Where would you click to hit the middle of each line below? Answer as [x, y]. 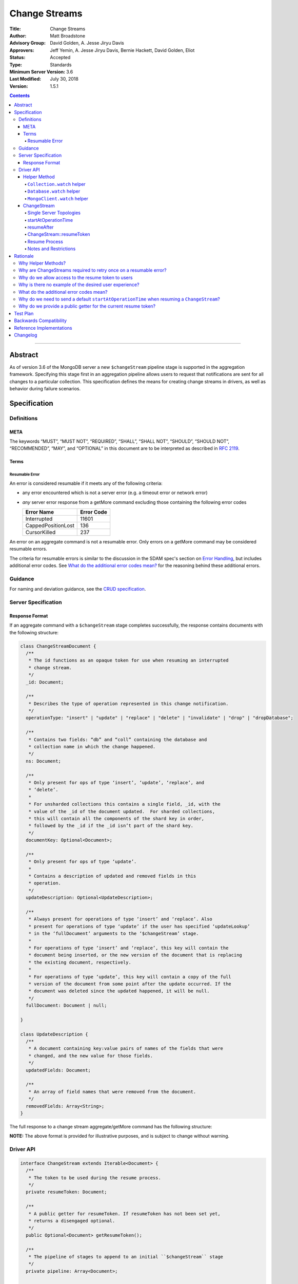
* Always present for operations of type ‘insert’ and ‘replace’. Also [121, 919]
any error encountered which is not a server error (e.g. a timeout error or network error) [115, 493]
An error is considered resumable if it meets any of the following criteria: [86, 483]
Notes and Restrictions [52, 249]
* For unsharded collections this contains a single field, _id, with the [124, 804]
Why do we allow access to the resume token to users [76, 277]
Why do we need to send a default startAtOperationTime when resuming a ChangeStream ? [119, 299]
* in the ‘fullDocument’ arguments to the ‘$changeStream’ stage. [114, 934]
